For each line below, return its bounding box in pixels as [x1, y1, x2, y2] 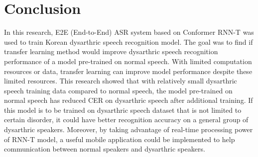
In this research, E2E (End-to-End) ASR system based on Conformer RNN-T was [4, 27, 254, 37]
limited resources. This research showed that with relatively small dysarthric [4, 76, 237, 86]
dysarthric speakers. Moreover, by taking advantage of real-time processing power [4, 124, 253, 135]
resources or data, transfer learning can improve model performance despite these [4, 66, 253, 76]
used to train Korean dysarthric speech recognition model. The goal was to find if [4, 36, 253, 47]
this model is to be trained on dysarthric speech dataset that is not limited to [4, 104, 242, 115]
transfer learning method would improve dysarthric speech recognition [4, 46, 218, 57]
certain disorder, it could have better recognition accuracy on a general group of [4, 114, 249, 125]
